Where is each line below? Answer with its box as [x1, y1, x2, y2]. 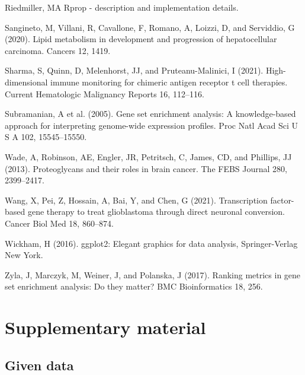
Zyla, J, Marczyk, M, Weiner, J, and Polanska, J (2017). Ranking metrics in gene [5, 268, 301, 281]
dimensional [5, 75, 48, 88]
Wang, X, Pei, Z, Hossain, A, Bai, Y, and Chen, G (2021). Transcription [5, 193, 268, 206]
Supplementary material [5, 315, 206, 339]
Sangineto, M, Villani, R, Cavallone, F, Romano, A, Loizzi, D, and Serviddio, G [5, 21, 295, 33]
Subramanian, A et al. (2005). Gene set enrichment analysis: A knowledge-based [5, 107, 296, 120]
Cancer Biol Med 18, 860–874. [5, 217, 114, 229]
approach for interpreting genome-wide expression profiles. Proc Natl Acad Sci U [5, 119, 298, 131]
